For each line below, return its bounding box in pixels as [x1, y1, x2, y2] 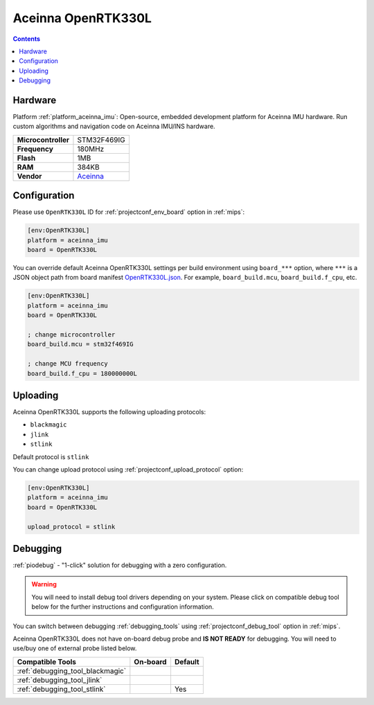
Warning [31, 580, 57, 589]
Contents [12, 35, 41, 43]
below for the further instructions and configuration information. [31, 603, 214, 611]
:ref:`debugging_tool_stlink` [17, 684, 106, 694]
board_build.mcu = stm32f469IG [27, 340, 134, 348]
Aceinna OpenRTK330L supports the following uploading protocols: [12, 408, 206, 416]
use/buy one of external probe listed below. [12, 644, 137, 652]
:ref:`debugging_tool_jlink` [17, 675, 103, 685]
